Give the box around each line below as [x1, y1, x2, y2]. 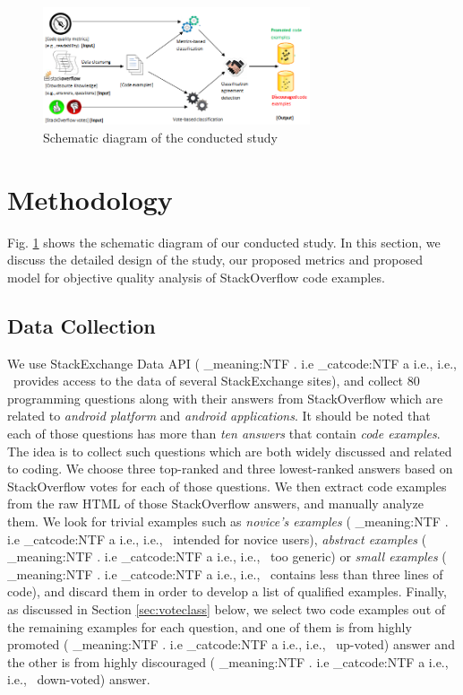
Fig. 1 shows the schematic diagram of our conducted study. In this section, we [7, 232, 441, 251]
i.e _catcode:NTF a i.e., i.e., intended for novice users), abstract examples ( [7, 529, 427, 548]
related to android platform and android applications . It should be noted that [7, 406, 431, 425]
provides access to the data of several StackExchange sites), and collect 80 [13, 371, 420, 390]
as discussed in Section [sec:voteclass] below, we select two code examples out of [7, 600, 446, 618]
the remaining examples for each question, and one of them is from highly [7, 617, 412, 636]
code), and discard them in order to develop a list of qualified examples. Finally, [7, 582, 447, 601]
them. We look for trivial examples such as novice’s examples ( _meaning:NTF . [7, 512, 449, 531]
